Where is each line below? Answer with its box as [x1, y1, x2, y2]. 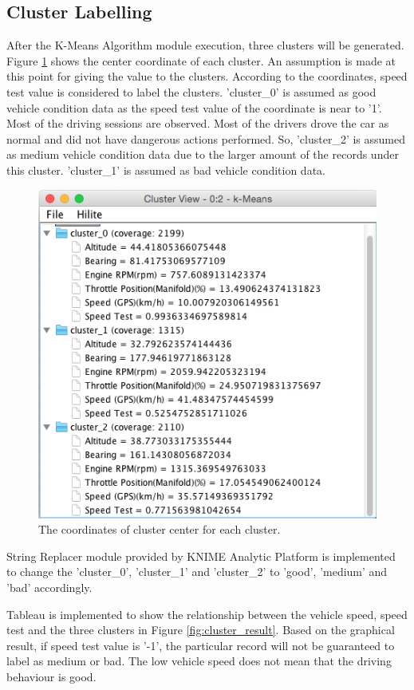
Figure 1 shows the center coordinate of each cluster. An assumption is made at [6, 52, 396, 69]
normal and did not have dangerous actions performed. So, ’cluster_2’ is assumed [6, 130, 406, 147]
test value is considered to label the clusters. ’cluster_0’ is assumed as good [6, 83, 377, 100]
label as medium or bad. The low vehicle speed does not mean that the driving [6, 653, 392, 669]
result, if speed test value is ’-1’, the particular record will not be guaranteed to [6, 637, 395, 653]
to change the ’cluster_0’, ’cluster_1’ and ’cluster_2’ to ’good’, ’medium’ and [6, 563, 388, 580]
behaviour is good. [6, 668, 97, 684]
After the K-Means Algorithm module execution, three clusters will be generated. [6, 37, 404, 53]
